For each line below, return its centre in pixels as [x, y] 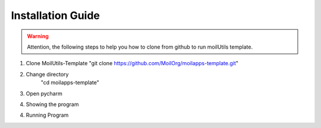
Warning [38, 36]
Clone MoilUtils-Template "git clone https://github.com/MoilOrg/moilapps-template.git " [132, 63]
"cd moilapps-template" [70, 82]
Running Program [47, 115]
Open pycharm [44, 93]
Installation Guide [56, 15]
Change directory [47, 74]
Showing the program [52, 104]
